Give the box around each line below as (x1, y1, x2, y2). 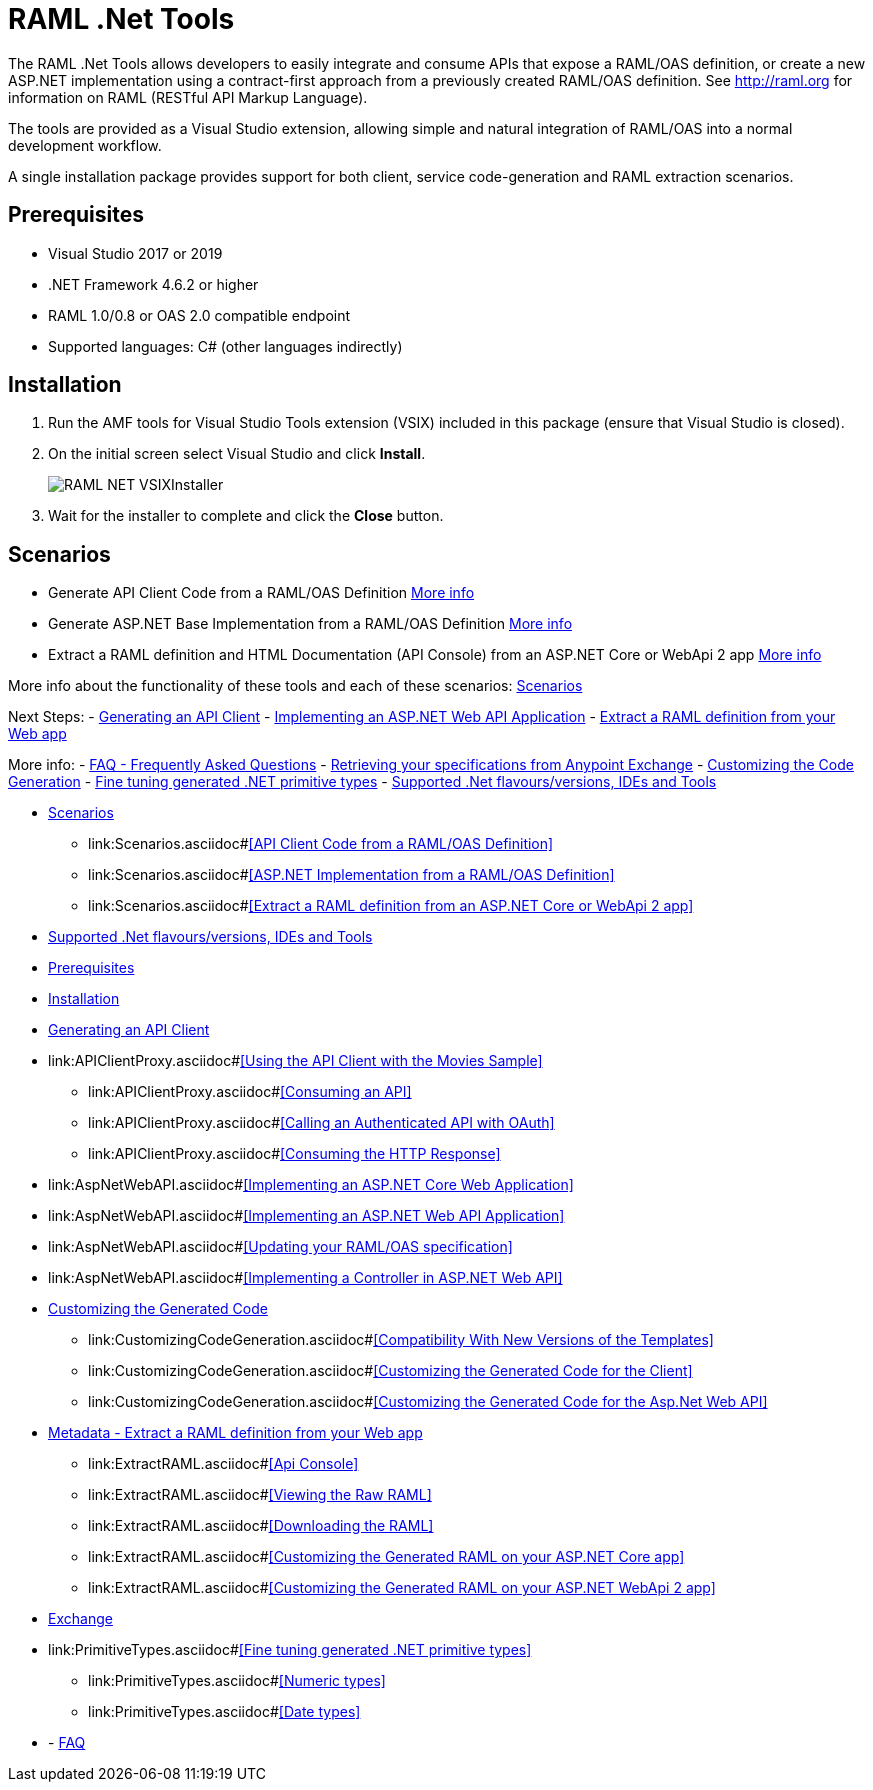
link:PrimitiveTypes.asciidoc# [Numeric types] (88, 1672, 386, 1690)
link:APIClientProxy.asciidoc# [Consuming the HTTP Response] (88, 1145, 501, 1163)
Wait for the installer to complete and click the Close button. (48, 507, 444, 525)
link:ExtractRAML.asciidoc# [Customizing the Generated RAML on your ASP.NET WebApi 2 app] (88, 1579, 716, 1597)
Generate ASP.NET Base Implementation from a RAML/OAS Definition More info (48, 615, 573, 633)
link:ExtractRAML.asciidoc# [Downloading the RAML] (88, 1517, 434, 1535)
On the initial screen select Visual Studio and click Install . (48, 445, 426, 463)
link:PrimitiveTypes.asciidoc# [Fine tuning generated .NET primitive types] (48, 1641, 532, 1659)
